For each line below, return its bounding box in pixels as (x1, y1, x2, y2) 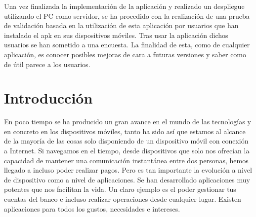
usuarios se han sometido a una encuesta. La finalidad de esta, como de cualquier (4, 39, 250, 50)
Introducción (4, 88, 93, 108)
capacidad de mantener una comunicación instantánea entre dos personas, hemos (4, 155, 249, 165)
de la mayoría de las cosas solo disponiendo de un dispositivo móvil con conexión (4, 136, 249, 146)
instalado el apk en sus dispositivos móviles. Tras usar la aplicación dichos (4, 30, 228, 40)
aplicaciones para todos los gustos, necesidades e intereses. (4, 203, 180, 214)
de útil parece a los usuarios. (4, 59, 90, 69)
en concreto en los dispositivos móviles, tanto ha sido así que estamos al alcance (4, 126, 246, 136)
